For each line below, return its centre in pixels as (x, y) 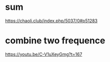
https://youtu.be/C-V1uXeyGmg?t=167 (44, 54)
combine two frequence (55, 41)
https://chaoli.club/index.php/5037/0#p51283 (51, 21)
